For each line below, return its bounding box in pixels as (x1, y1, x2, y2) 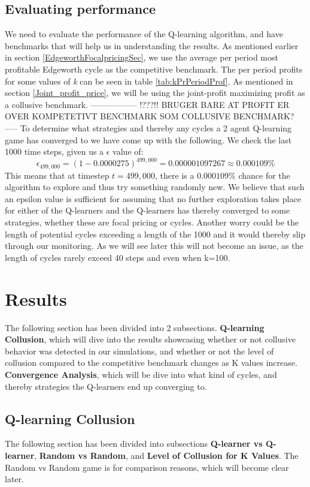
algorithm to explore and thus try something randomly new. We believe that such (5, 181, 305, 193)
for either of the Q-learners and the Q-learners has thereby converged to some (5, 204, 290, 217)
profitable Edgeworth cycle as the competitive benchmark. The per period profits (5, 62, 303, 75)
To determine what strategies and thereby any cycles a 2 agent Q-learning (20, 121, 292, 134)
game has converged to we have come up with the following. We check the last (5, 133, 292, 146)
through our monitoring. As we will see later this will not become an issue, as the (5, 239, 303, 252)
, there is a (155, 169, 194, 181)
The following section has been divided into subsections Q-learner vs (5, 437, 263, 450)
